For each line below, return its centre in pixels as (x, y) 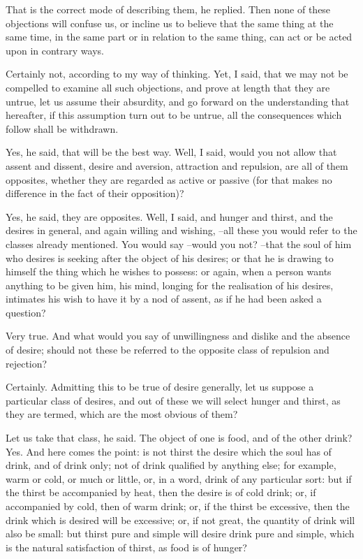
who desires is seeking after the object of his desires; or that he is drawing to (170, 257)
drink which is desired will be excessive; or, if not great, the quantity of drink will (180, 520)
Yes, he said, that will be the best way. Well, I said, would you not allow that (171, 152)
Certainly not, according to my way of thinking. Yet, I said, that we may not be (177, 74)
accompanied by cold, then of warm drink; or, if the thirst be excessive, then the (178, 506)
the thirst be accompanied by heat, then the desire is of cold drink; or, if (161, 492)
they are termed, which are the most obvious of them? (122, 414)
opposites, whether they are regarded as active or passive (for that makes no (169, 179)
